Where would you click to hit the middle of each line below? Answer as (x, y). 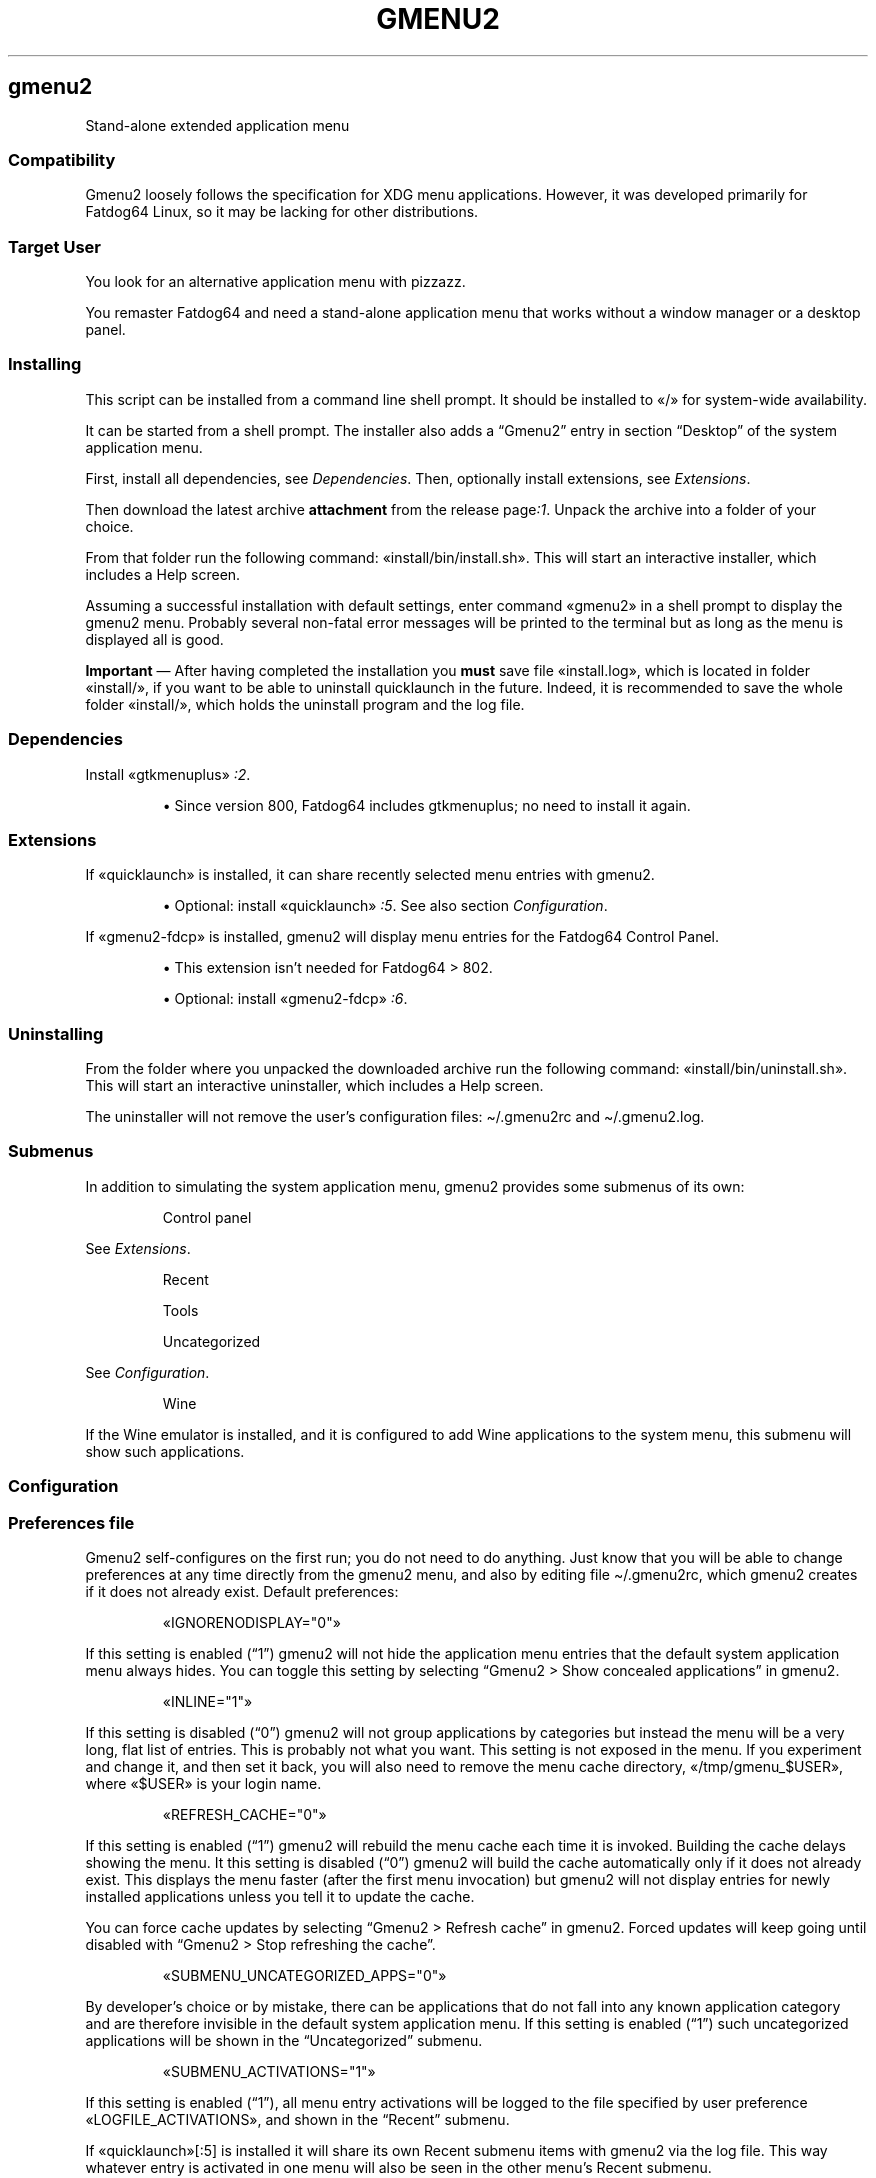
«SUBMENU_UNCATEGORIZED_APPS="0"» (304, 1975)
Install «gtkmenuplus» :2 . (168, 774)
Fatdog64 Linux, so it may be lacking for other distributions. (282, 212)
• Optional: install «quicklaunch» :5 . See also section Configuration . (385, 906)
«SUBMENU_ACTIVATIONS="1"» (269, 2071)
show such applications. (165, 1451)
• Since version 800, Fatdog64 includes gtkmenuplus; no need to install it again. (426, 805)
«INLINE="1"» (207, 1701)
